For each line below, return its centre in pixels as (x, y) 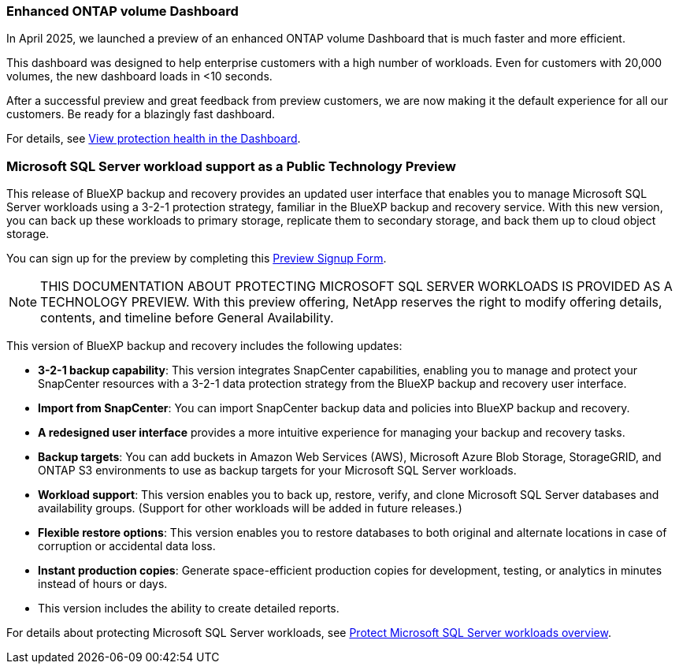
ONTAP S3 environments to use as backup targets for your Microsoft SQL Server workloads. (277, 471)
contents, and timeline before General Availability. (187, 318)
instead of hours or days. (103, 584)
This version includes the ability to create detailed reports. (189, 609)
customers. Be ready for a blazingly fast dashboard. (141, 114)
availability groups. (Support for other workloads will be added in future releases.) (250, 508)
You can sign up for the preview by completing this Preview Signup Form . (197, 259)
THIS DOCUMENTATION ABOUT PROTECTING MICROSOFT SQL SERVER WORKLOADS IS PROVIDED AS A (356, 287)
